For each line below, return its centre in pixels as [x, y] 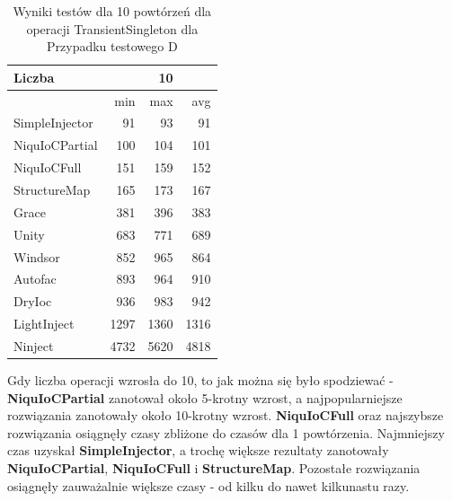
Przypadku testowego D [112, 46]
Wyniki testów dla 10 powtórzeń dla [112, 11]
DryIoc [33, 301]
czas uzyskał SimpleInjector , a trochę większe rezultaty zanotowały [198, 450]
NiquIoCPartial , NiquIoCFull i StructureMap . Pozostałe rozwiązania [214, 467]
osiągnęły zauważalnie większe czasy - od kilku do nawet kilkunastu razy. [208, 485]
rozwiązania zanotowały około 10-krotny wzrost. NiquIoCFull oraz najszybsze [226, 415]
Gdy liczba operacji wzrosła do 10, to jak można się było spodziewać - [200, 380]
